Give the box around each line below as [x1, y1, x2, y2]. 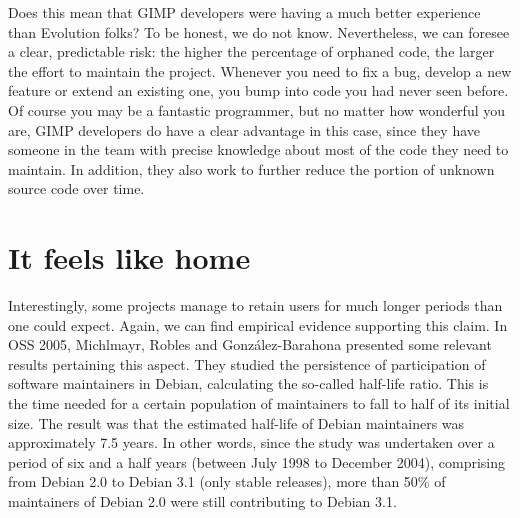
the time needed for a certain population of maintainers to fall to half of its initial [8, 393, 510, 414]
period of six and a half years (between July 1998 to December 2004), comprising [8, 451, 505, 472]
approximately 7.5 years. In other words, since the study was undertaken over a [8, 432, 495, 453]
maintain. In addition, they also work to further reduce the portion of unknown [8, 158, 495, 179]
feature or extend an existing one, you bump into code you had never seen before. [8, 80, 509, 101]
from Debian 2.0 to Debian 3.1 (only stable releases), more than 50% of [8, 471, 446, 492]
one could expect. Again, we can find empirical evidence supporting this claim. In [8, 314, 508, 335]
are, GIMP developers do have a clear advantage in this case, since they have [8, 119, 480, 140]
